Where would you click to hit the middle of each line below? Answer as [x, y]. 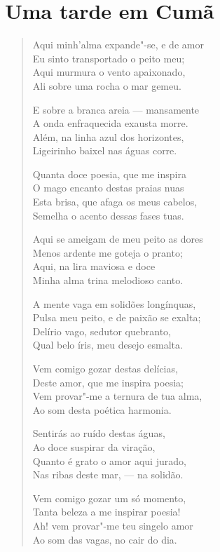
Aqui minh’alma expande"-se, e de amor [118, 45]
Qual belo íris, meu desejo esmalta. [108, 345]
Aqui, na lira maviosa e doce [94, 266]
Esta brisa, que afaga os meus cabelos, [115, 202]
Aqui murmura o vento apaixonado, [109, 72]
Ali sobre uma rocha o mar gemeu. [107, 85]
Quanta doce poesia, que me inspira [109, 174]
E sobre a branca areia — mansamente [116, 109]
